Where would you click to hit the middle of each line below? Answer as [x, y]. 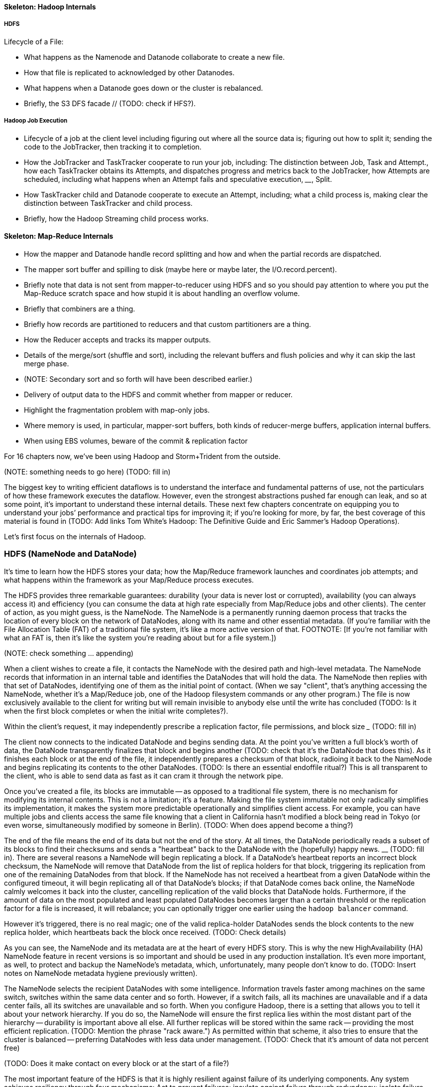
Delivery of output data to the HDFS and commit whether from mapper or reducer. [158, 394]
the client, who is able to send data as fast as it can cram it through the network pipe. [144, 776]
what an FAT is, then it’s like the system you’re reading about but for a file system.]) [140, 637]
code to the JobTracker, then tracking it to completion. [113, 147]
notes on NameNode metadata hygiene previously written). [101, 973]
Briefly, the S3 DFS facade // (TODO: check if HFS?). [110, 103]
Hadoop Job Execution [36, 121]
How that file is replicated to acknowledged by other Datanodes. [129, 72]
